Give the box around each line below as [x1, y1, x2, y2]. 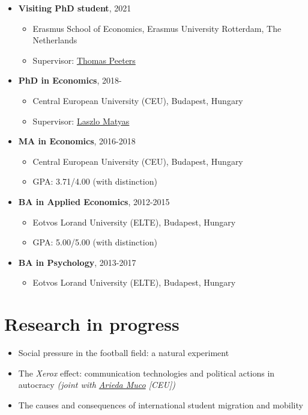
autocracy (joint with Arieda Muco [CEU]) [18, 378, 175, 391]
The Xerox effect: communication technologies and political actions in [18, 366, 275, 379]
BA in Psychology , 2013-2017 [18, 256, 136, 268]
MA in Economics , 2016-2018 [18, 135, 136, 147]
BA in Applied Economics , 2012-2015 [18, 195, 170, 207]
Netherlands [32, 34, 77, 46]
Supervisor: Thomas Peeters [32, 54, 136, 66]
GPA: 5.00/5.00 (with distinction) [32, 236, 157, 248]
